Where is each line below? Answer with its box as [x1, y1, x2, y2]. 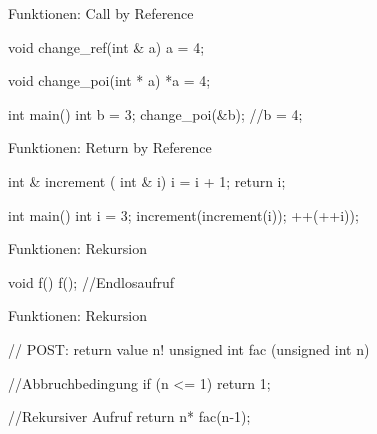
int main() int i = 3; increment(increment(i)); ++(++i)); [8, 204, 359, 225]
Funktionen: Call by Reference [8, 3, 194, 23]
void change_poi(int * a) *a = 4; [8, 70, 211, 91]
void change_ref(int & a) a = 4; [8, 36, 205, 57]
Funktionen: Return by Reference [8, 137, 212, 158]
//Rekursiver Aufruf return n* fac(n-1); [8, 406, 251, 427]
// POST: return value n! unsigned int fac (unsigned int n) [8, 338, 370, 359]
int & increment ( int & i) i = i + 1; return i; [8, 170, 286, 191]
